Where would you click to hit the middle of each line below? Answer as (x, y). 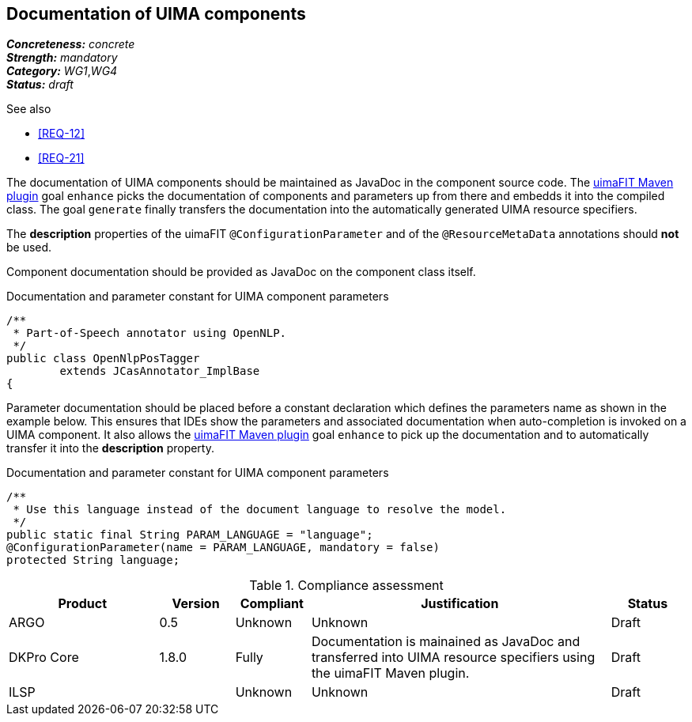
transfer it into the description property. (110, 448)
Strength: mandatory (62, 58)
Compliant (272, 604)
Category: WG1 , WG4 (62, 71)
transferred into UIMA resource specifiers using (453, 658)
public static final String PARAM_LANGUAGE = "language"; (190, 535)
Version (196, 604)
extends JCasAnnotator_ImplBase (160, 371)
